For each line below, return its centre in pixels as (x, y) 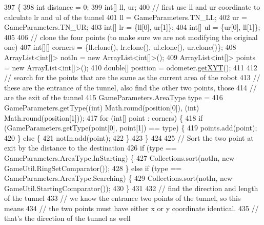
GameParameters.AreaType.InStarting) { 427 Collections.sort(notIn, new (119, 157)
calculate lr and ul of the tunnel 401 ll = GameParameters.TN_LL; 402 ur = (126, 17)
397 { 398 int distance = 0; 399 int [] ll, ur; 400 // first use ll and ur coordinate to (132, 7)
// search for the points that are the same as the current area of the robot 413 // (132, 77)
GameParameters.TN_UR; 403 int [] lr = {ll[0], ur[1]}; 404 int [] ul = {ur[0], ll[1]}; (132, 27)
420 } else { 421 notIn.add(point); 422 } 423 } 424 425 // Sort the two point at (129, 137)
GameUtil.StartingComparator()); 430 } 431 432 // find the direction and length (131, 188)
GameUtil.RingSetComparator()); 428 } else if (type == (93, 168)
